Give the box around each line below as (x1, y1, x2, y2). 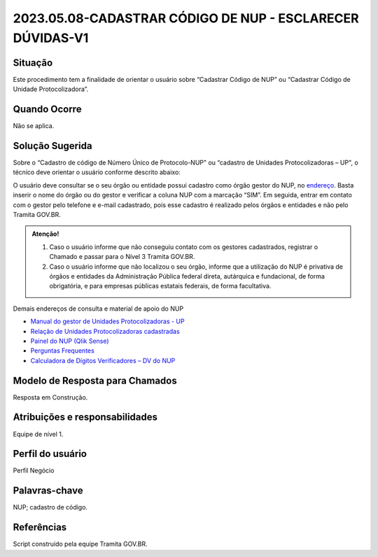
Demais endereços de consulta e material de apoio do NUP (13, 304, 184, 313)
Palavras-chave (13, 485, 83, 497)
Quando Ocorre (13, 104, 82, 115)
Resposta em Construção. (13, 393, 88, 402)
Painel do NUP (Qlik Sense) (30, 337, 109, 345)
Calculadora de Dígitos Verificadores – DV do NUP (30, 356, 176, 365)
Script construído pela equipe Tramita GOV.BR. (13, 540, 148, 549)
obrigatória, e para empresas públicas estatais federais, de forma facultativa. (49, 282, 272, 290)
